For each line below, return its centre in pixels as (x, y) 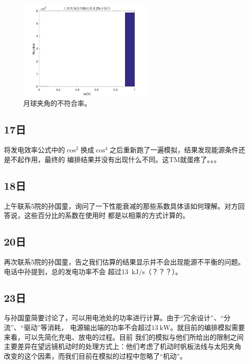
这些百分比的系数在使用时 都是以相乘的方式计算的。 (107, 215)
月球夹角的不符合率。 (57, 103)
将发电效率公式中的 (34, 150)
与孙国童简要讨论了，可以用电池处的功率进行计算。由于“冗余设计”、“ (114, 318)
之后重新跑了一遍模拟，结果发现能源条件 (174, 150)
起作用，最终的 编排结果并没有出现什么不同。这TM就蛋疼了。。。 (119, 159)
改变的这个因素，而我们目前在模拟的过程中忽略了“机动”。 (95, 356)
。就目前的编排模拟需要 (208, 327)
